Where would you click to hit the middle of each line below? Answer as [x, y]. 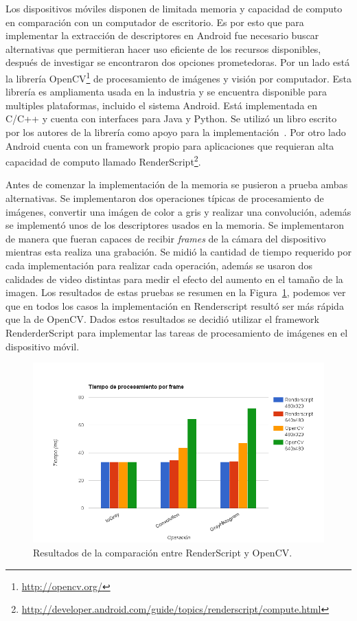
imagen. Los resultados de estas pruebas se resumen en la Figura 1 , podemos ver [176, 292]
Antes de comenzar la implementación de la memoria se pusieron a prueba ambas [177, 184]
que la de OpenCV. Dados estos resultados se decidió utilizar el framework [162, 319]
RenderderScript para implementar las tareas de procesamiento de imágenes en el [177, 332]
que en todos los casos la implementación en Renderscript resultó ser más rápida [175, 305]
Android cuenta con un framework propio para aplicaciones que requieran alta [170, 145]
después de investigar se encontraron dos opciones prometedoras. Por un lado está [178, 62]
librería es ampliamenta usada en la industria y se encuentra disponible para [166, 92]
